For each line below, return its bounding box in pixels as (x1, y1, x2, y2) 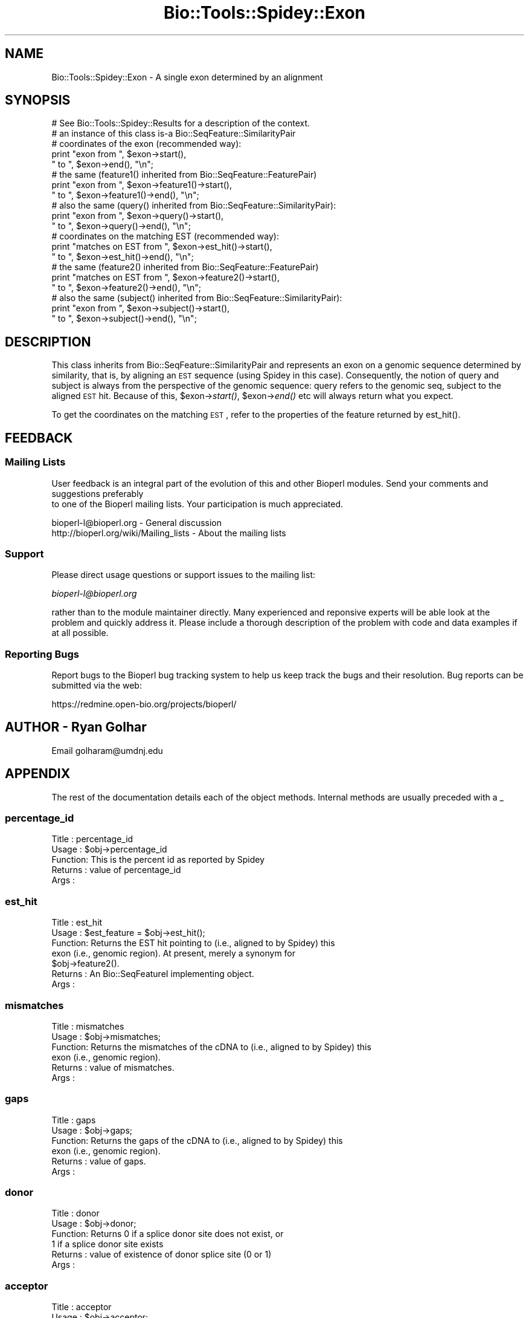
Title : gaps (51, 1114, 96, 1125)
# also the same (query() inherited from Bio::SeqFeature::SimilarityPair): (51, 200, 336, 211)
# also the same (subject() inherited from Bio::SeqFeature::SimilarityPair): (51, 293, 342, 304)
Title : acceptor (51, 1302, 112, 1313)
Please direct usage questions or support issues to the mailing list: (51, 570, 315, 580)
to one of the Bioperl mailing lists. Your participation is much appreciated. (51, 498, 343, 509)
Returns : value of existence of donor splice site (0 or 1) (51, 1249, 272, 1260)
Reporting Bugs (5, 648, 79, 660)
